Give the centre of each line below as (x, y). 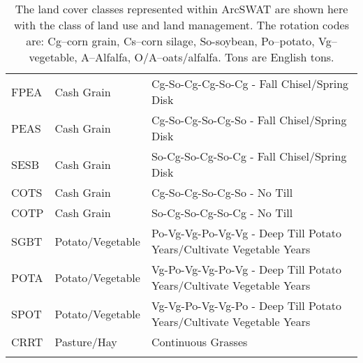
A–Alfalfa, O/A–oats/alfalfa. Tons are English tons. (208, 57)
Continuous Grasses (199, 342)
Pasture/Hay (86, 342)
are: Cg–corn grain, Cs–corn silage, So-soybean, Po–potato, (170, 41)
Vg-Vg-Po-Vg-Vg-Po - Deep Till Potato (246, 305)
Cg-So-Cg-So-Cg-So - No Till (222, 192)
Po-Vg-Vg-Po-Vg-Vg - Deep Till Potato (246, 233)
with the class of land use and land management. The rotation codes (181, 25)
